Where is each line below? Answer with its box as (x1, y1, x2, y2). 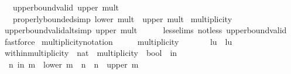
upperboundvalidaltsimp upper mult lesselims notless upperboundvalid (4, 24, 287, 36)
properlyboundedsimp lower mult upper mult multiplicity (12, 12, 232, 24)
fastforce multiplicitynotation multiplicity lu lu (4, 35, 232, 47)
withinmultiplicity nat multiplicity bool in (4, 47, 177, 59)
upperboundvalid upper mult (12, 1, 119, 13)
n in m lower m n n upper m (8, 58, 139, 70)
